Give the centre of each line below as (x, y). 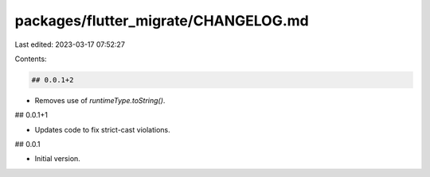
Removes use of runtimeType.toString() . (100, 100)
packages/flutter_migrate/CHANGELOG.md (162, 21)
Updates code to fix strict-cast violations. (102, 129)
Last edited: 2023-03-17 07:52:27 (70, 44)
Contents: (31, 59)
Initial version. (58, 159)
